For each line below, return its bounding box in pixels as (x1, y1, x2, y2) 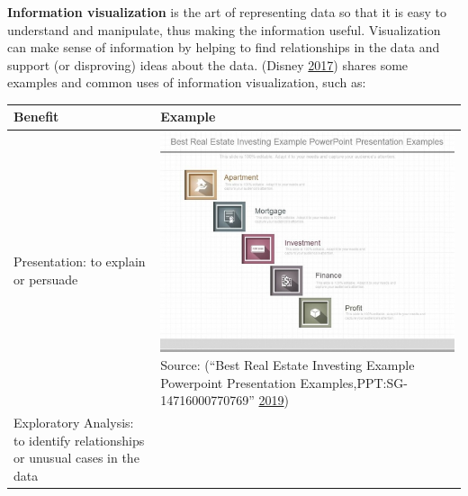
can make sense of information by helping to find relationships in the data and (7, 38, 440, 57)
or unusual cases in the (13, 448, 139, 467)
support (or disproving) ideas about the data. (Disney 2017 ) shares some (7, 55, 409, 74)
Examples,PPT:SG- (300, 373, 408, 392)
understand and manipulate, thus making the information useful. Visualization (7, 20, 441, 39)
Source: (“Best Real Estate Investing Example (160, 356, 415, 374)
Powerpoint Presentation (160, 373, 296, 392)
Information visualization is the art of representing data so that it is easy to (7, 3, 446, 21)
